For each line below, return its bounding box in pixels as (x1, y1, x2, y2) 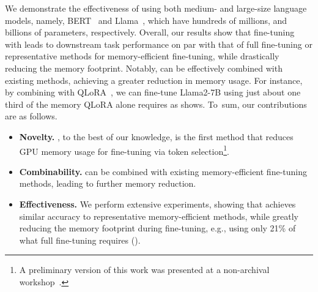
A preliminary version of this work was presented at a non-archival (19, 263, 270, 276)
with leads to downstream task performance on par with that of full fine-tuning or (5, 37, 312, 50)
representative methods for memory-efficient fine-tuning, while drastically (5, 50, 279, 62)
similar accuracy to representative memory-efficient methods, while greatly (19, 209, 298, 222)
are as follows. (5, 110, 57, 122)
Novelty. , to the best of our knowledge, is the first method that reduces (19, 130, 294, 143)
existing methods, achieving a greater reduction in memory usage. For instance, (5, 73, 303, 86)
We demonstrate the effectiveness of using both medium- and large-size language (5, 2, 307, 14)
